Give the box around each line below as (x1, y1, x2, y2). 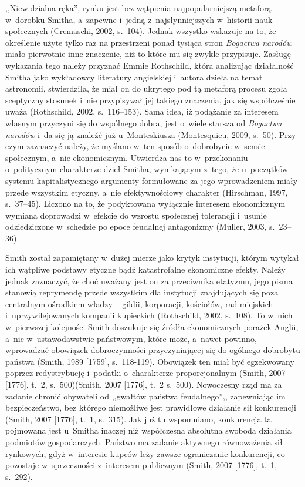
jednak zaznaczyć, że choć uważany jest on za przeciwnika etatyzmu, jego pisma (5, 274, 293, 287)
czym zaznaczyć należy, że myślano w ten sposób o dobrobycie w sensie (5, 140, 265, 152)
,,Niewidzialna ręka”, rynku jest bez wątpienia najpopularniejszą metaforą (5, 2, 272, 14)
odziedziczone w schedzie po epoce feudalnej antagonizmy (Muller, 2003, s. (5, 220, 275, 233)
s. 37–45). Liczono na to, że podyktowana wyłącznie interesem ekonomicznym (5, 197, 286, 210)
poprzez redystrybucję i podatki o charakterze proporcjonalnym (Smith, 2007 (5, 367, 286, 379)
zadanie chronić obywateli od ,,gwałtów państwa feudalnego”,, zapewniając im (5, 389, 286, 402)
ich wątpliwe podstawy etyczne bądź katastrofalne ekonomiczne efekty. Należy (5, 263, 286, 276)
